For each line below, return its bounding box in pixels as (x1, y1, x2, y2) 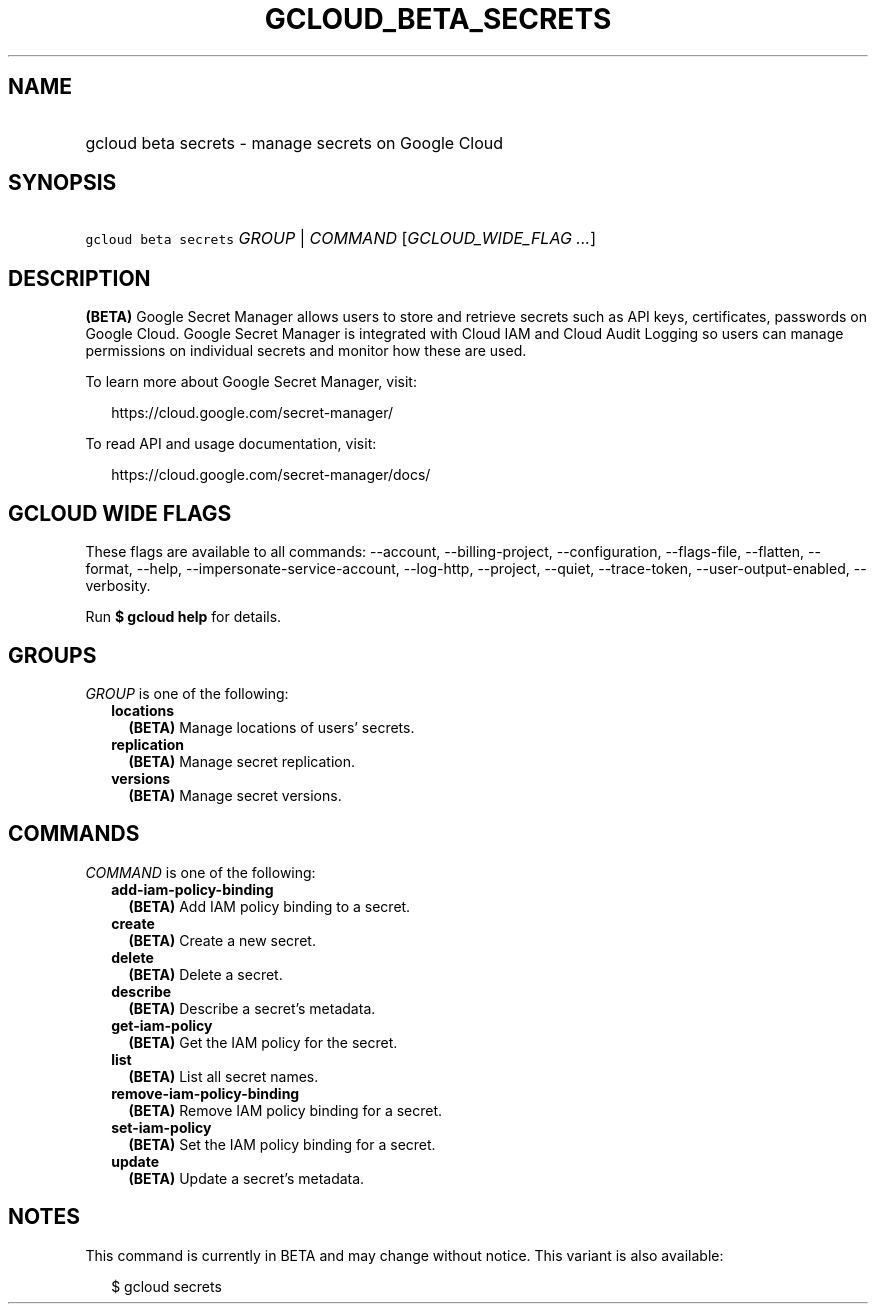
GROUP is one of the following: (85, 684, 289, 702)
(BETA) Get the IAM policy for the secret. (128, 1033, 398, 1051)
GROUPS (8, 642, 97, 668)
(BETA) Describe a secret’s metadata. (128, 999, 376, 1017)
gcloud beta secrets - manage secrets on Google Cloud (85, 132, 504, 153)
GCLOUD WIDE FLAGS (8, 500, 232, 526)
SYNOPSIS (8, 170, 117, 196)
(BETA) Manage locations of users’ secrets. (128, 718, 415, 736)
